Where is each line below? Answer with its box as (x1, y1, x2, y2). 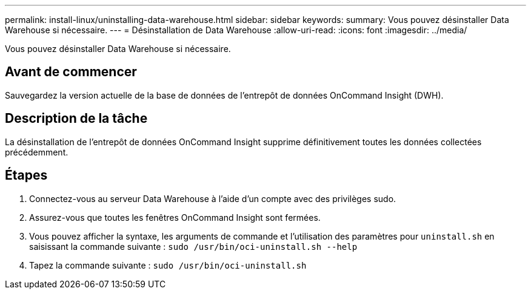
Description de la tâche (5, 111, 148, 126)
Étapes (5, 168, 48, 183)
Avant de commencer (5, 64, 137, 80)
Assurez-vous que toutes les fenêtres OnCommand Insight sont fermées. (29, 212, 321, 223)
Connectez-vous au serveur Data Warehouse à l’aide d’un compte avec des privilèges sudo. (29, 193, 396, 204)
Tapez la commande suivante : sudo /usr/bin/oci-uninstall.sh (29, 260, 307, 270)
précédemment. (5, 146, 68, 157)
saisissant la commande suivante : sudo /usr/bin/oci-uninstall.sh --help (29, 241, 358, 252)
